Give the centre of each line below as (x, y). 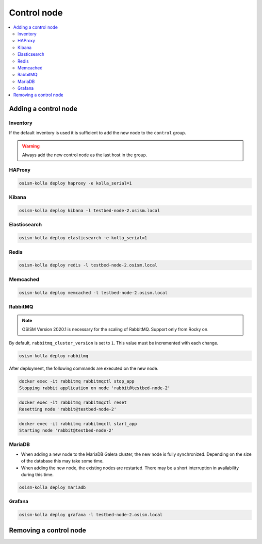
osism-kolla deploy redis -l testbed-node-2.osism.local (88, 265)
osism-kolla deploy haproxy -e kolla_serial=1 (75, 183)
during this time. (37, 475)
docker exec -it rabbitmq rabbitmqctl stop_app (77, 381)
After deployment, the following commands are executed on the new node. (84, 368)
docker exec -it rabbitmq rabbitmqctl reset (73, 402)
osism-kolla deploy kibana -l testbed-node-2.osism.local (90, 211)
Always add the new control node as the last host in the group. (85, 155)
